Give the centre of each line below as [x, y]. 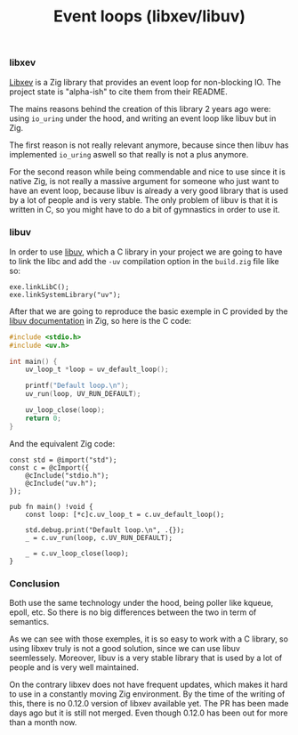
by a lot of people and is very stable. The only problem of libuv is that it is [144, 200]
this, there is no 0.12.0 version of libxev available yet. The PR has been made [149, 704]
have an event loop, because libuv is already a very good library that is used [149, 190]
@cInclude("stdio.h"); [67, 475]
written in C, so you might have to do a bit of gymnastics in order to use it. [145, 209]
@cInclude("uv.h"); [61, 483]
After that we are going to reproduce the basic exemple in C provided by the [149, 311]
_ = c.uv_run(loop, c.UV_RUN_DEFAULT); [99, 537]
